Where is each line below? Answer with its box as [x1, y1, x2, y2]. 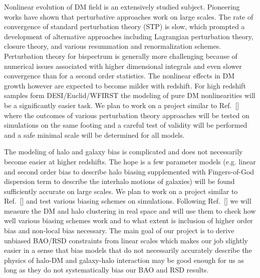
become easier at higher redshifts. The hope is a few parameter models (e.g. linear [4, 156, 256, 166]
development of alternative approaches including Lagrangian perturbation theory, [4, 31, 253, 41]
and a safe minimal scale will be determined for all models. [4, 129, 185, 140]
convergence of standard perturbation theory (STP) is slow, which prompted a [4, 21, 245, 32]
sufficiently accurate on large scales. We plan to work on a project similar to [4, 186, 238, 196]
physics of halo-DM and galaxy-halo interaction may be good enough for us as [4, 254, 244, 265]
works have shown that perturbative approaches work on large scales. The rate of [4, 11, 253, 22]
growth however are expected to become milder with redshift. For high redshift [4, 80, 246, 90]
